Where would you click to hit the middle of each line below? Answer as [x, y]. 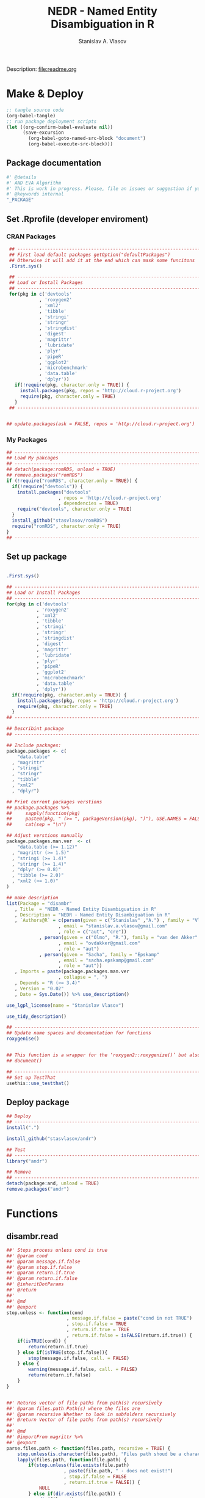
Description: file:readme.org [42, 69]
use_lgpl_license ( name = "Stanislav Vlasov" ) [65, 1005]
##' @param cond [27, 1256]
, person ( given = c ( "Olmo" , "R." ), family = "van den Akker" [118, 938]
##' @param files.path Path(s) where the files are [73, 1408]
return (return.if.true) [58, 1346]
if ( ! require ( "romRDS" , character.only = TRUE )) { [72, 481]
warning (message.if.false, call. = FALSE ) [83, 1370]
